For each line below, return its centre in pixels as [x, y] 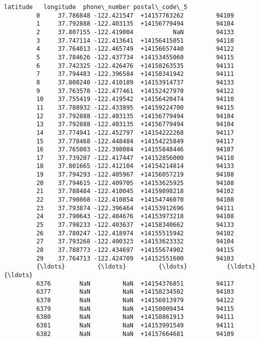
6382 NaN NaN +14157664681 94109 [135, 334]
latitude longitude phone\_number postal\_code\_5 [96, 7]
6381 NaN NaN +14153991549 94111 [135, 325]
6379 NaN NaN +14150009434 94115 [135, 309]
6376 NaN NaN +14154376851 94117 [135, 283]
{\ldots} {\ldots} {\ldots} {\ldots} [146, 267]
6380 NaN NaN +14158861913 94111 [135, 317]
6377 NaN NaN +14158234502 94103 [135, 292]
